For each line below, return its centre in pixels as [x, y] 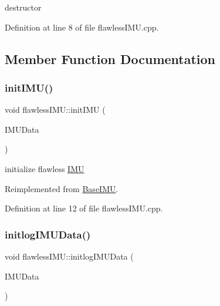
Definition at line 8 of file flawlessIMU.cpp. [82, 27]
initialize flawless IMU [45, 168]
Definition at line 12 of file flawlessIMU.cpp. [84, 208]
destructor [23, 7]
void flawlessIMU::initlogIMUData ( [69, 256]
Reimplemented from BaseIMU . [62, 188]
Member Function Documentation [110, 58]
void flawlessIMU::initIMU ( [55, 110]
